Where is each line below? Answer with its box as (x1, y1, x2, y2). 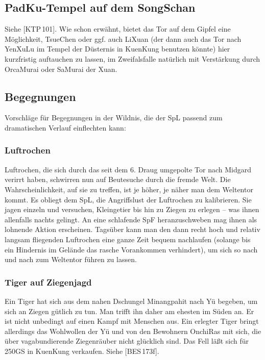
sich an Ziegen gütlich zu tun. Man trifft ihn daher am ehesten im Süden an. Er (5, 305, 254, 316)
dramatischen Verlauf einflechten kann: (5, 122, 126, 133)
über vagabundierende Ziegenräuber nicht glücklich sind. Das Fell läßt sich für (5, 336, 249, 346)
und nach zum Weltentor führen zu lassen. (5, 254, 137, 265)
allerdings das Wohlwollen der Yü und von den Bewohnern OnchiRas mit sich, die (5, 325, 261, 336)
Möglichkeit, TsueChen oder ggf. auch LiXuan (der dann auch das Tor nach (5, 33, 242, 44)
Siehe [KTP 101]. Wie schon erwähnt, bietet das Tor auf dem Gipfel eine (5, 23, 231, 34)
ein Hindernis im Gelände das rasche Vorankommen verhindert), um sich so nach (5, 244, 258, 254)
